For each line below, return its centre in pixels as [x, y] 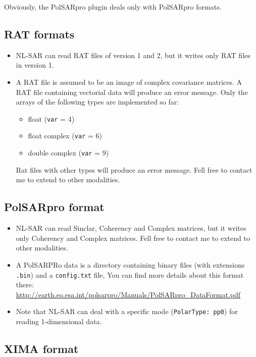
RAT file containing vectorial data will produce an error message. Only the [132, 92]
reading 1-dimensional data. [59, 321]
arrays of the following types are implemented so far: [97, 102]
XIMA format [41, 348]
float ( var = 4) [51, 118]
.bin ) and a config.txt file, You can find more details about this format [130, 274]
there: [25, 285]
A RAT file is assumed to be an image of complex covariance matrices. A [129, 82]
